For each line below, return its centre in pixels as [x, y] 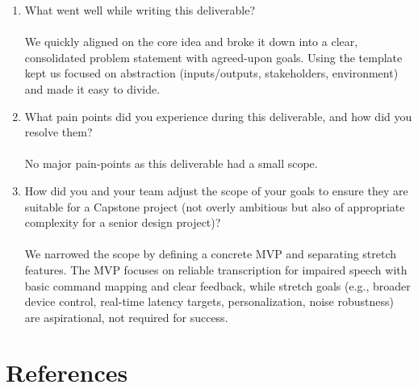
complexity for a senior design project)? [123, 222]
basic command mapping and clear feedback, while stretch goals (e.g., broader [217, 285]
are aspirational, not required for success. [126, 317]
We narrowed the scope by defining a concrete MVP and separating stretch [211, 254]
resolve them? [59, 132]
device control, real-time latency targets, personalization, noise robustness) [209, 301]
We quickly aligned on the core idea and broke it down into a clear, [191, 42]
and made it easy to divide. [92, 88]
